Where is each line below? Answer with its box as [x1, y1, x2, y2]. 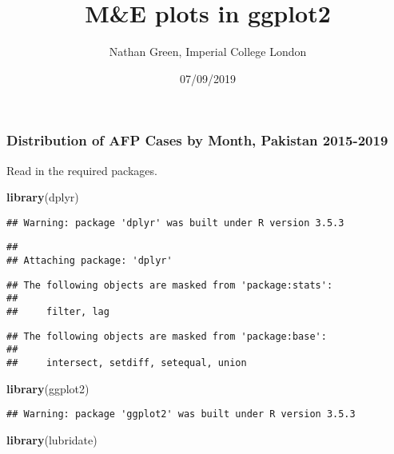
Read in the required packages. [6, 161, 157, 178]
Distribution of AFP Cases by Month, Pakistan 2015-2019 [6, 130, 388, 150]
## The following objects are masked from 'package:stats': [6, 279, 333, 291]
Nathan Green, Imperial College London [109, 43, 307, 60]
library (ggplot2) [6, 380, 90, 396]
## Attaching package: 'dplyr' [6, 255, 173, 267]
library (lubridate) [6, 431, 98, 448]
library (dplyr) [6, 189, 79, 205]
